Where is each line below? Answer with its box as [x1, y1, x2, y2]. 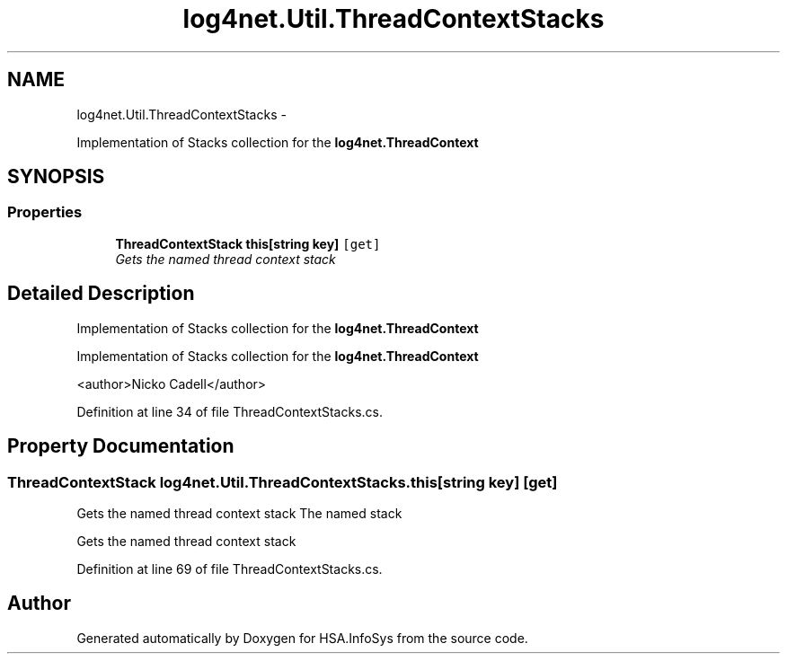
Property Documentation [7, 435, 234, 458]
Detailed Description [7, 282, 195, 305]
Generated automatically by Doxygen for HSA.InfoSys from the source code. [76, 630, 528, 646]
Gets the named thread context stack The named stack [76, 505, 402, 521]
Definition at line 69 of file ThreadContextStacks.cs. [76, 560, 383, 577]
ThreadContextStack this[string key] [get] [115, 235, 381, 251]
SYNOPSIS [7, 165, 105, 189]
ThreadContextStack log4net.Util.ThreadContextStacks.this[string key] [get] [7, 472, 558, 491]
